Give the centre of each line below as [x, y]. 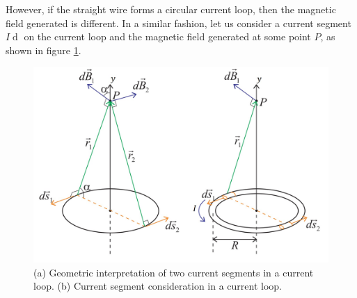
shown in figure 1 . [43, 50]
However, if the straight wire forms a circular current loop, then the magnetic [171, 9]
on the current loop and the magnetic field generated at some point [167, 36]
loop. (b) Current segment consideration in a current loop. [158, 286]
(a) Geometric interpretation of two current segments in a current [174, 272]
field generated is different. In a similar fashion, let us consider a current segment [178, 23]
